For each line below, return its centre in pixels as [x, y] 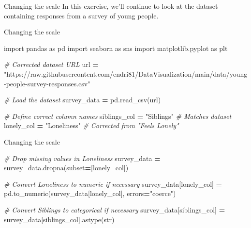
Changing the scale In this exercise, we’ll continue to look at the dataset [111, 6]
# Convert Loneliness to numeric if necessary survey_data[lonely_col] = [113, 184]
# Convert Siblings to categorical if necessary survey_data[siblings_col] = [115, 209]
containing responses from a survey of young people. [81, 15]
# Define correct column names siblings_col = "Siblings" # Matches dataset [118, 116]
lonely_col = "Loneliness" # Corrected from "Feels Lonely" [91, 125]
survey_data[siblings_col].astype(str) [59, 219]
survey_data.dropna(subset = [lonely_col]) [66, 168]
